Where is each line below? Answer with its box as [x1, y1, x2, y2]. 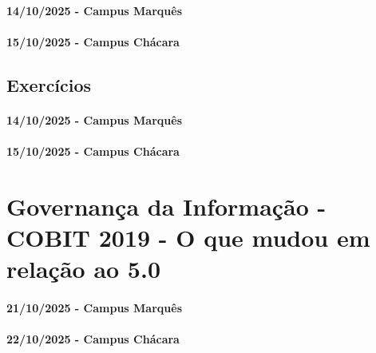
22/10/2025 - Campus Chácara [6, 331, 180, 347]
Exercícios [6, 72, 92, 97]
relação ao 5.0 [6, 252, 161, 285]
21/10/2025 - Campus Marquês [6, 299, 182, 315]
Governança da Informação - [6, 189, 327, 222]
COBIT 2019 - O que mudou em [6, 220, 370, 253]
